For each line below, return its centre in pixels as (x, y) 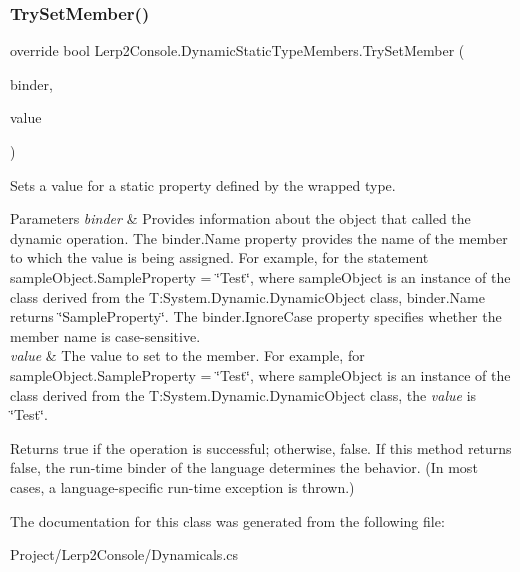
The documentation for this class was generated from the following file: (227, 520)
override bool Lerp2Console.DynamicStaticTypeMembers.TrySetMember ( (237, 50)
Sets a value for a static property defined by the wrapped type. (203, 184)
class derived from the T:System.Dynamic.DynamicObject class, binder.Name (247, 296)
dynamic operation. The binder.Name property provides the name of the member (259, 237)
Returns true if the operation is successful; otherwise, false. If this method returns (261, 447)
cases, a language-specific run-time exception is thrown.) (182, 486)
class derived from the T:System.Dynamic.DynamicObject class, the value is (243, 394)
